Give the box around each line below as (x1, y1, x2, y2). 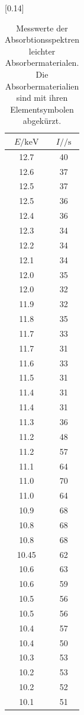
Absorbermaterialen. (5, 56, 79, 69)
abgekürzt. (22, 114, 62, 127)
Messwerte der (16, 21, 68, 34)
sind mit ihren (16, 91, 68, 104)
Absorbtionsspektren (5, 33, 79, 46)
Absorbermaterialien (5, 79, 79, 92)
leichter (28, 44, 56, 57)
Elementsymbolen (10, 103, 74, 115)
